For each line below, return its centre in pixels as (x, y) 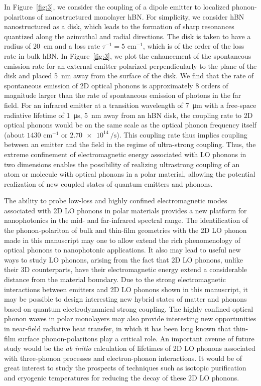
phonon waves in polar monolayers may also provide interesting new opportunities (130, 318)
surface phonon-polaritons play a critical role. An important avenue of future (136, 338)
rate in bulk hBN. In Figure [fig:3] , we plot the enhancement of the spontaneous (128, 55)
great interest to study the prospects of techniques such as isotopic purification (125, 368)
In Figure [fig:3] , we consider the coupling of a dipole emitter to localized (117, 7)
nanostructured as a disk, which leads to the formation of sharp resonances (119, 26)
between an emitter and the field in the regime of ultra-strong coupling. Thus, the (130, 144)
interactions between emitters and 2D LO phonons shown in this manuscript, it (126, 289)
